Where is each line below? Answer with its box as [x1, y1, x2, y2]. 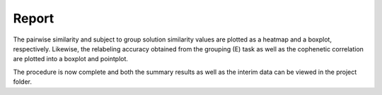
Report [13, 11, 54, 26]
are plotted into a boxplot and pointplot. [13, 55, 129, 63]
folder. [13, 77, 32, 86]
